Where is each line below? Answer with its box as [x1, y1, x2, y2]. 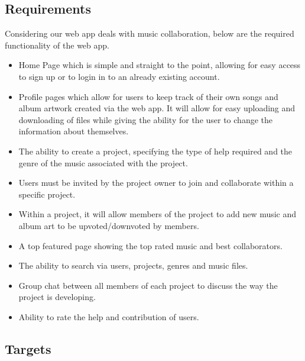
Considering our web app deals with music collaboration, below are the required [5, 27, 294, 40]
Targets [5, 339, 51, 357]
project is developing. [18, 291, 96, 303]
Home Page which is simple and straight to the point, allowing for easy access [18, 59, 301, 71]
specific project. [18, 188, 76, 200]
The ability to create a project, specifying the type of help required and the [18, 144, 293, 157]
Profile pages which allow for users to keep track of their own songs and [18, 90, 278, 102]
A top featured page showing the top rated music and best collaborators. [18, 239, 283, 252]
